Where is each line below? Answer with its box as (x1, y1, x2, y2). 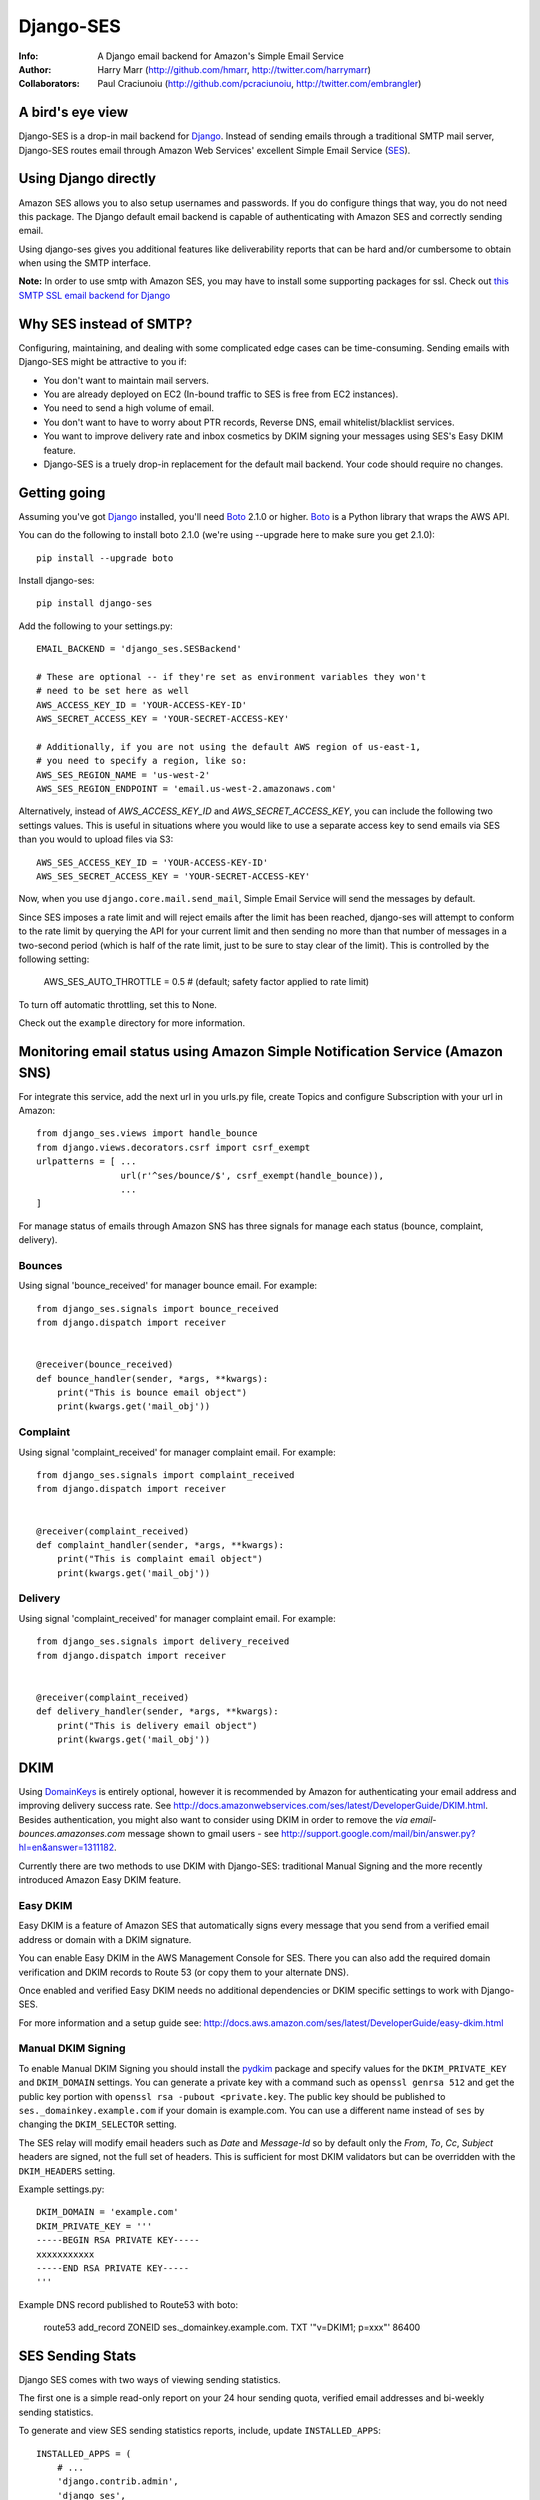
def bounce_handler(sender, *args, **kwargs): (36, 1373, 269, 1384)
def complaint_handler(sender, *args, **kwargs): (36, 1539, 285, 1550)
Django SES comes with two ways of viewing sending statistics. (18, 2373, 281, 2385)
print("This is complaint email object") (56, 1553, 264, 1565)
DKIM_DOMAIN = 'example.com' (36, 2206, 179, 2218)
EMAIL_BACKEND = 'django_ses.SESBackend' (36, 643, 242, 655)
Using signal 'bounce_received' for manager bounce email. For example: (18, 1280, 318, 1292)
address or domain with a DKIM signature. (18, 1933, 192, 1945)
